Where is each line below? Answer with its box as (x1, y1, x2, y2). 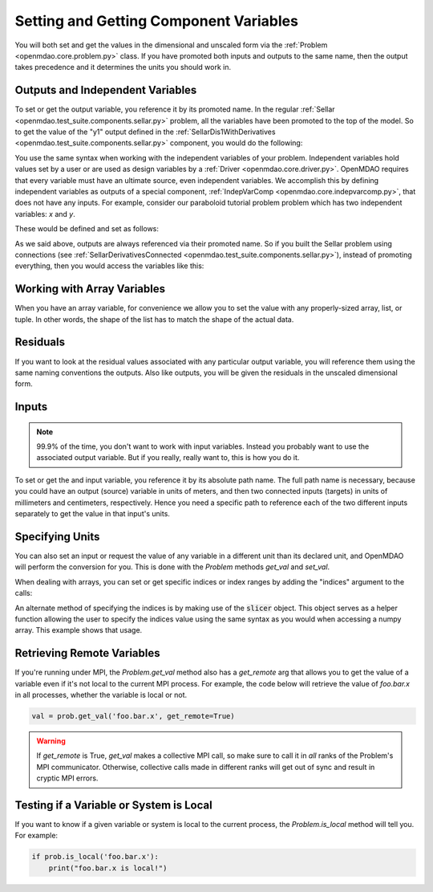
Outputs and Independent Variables (14, 83, 197, 97)
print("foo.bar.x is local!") (48, 863, 168, 873)
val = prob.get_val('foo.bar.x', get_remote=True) (31, 711, 236, 720)
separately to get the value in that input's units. (14, 509, 170, 519)
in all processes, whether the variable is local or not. (14, 690, 188, 699)
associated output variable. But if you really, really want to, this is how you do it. (36, 453, 300, 462)
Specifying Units (14, 530, 100, 544)
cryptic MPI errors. (36, 773, 99, 783)
